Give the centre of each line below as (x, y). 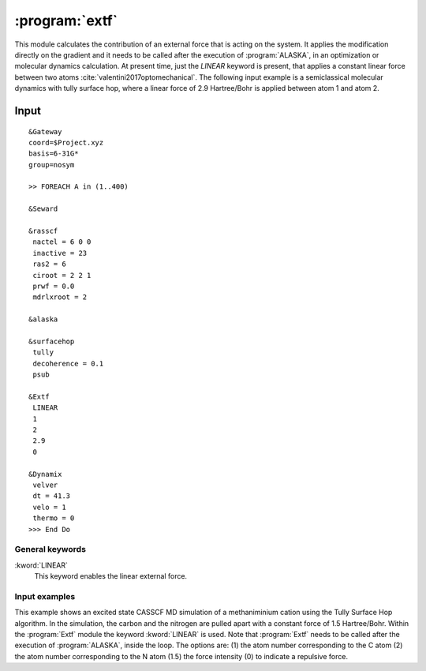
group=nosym (52, 165)
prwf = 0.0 (54, 286)
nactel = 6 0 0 (62, 242)
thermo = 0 (54, 518)
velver (45, 485)
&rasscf (43, 231)
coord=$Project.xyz (66, 142)
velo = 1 (49, 507)
